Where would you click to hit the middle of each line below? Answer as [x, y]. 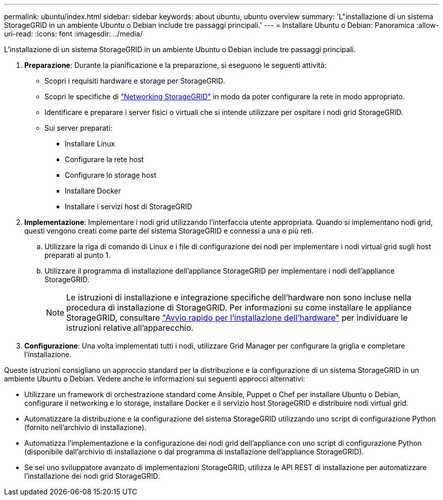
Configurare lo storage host [111, 175]
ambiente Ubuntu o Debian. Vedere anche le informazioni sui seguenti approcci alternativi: [155, 379]
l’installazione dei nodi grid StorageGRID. [92, 476]
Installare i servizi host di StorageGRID [128, 206]
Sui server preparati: [79, 128]
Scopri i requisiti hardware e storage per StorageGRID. [135, 81]
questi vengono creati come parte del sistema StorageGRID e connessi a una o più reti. [169, 231]
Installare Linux [90, 144]
